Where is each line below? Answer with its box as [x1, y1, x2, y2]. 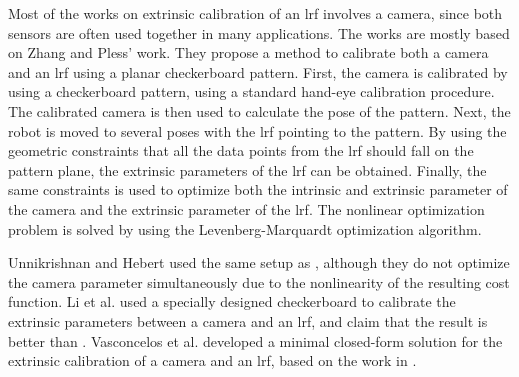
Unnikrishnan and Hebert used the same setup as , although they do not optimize [8, 252, 510, 273]
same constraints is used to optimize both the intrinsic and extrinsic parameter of [8, 179, 508, 200]
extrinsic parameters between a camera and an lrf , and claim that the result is [8, 310, 488, 331]
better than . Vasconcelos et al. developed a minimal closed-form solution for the [8, 330, 503, 351]
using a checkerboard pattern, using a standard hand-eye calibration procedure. [8, 81, 495, 102]
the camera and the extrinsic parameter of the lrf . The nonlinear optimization [8, 198, 485, 219]
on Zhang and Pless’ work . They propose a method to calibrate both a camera [8, 42, 489, 63]
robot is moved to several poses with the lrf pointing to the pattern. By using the [8, 120, 507, 141]
